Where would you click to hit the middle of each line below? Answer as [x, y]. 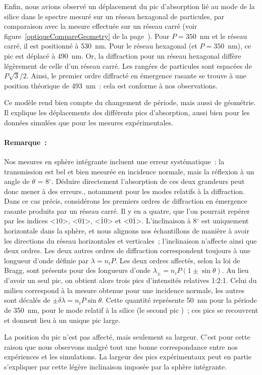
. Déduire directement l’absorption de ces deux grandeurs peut [148, 181]
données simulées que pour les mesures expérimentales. [89, 122]
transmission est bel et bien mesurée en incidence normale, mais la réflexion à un [129, 171]
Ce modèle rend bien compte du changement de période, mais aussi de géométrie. [130, 102]
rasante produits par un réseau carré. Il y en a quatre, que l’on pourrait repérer [127, 210]
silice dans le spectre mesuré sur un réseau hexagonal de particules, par [114, 16]
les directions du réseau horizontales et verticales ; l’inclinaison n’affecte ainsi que [130, 240]
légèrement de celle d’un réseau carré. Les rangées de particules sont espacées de [128, 65]
